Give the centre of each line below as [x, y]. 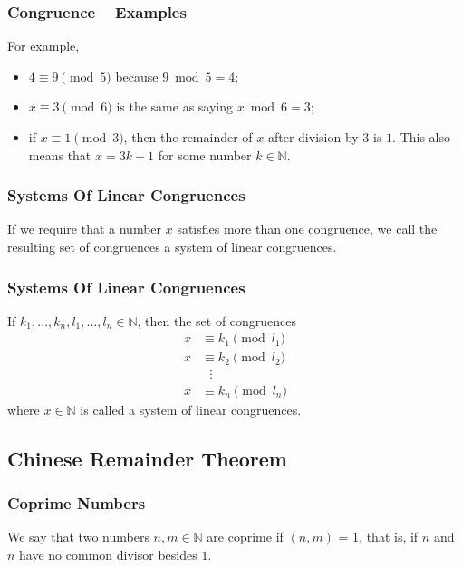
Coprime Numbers [77, 502]
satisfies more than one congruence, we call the [307, 229]
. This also [422, 137]
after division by [313, 137]
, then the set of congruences [217, 320]
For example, [43, 46]
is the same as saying [175, 106]
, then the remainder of [188, 137]
